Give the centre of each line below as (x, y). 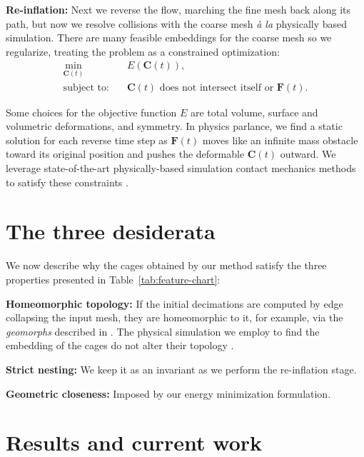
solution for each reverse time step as (87, 140)
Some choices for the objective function (91, 112)
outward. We (308, 154)
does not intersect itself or (217, 87)
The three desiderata (111, 231)
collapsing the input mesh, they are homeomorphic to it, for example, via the (175, 317)
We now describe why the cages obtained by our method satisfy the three (166, 265)
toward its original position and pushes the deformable (125, 154)
